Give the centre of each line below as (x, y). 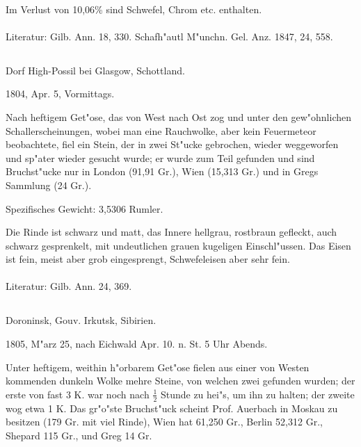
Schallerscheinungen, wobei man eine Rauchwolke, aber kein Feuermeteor (161, 130)
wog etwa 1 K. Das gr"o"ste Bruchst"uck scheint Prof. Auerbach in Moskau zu (172, 408)
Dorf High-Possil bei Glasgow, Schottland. (95, 70)
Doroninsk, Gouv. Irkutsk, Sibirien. (81, 320)
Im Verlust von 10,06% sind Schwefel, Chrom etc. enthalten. (134, 9)
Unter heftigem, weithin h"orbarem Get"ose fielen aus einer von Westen (158, 367)
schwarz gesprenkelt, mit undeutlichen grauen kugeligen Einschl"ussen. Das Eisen (178, 245)
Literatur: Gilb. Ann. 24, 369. (69, 286)
